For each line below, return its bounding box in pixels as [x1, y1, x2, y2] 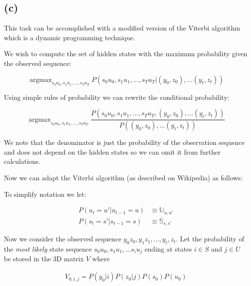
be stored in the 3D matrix [4, 254, 84, 264]
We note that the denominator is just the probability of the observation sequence [4, 137, 245, 147]
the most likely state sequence [4, 243, 92, 254]
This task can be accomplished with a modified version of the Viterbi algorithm [4, 23, 240, 33]
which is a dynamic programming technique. [4, 32, 135, 42]
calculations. [4, 156, 41, 166]
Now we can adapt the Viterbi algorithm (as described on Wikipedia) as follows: [4, 173, 243, 183]
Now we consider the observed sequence [4, 234, 122, 244]
